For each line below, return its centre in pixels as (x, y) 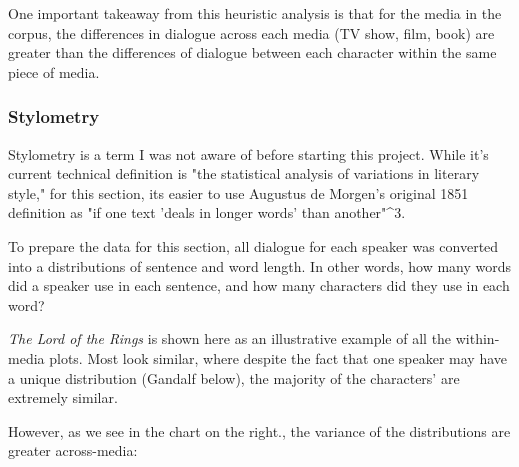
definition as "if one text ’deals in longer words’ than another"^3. (207, 212)
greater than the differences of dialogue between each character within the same (252, 52)
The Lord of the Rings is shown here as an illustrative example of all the (230, 338)
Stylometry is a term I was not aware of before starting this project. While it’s (248, 153)
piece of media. (54, 71)
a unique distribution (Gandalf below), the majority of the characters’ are (234, 377)
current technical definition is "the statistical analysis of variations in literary (244, 173)
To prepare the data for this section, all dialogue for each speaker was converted (253, 245)
